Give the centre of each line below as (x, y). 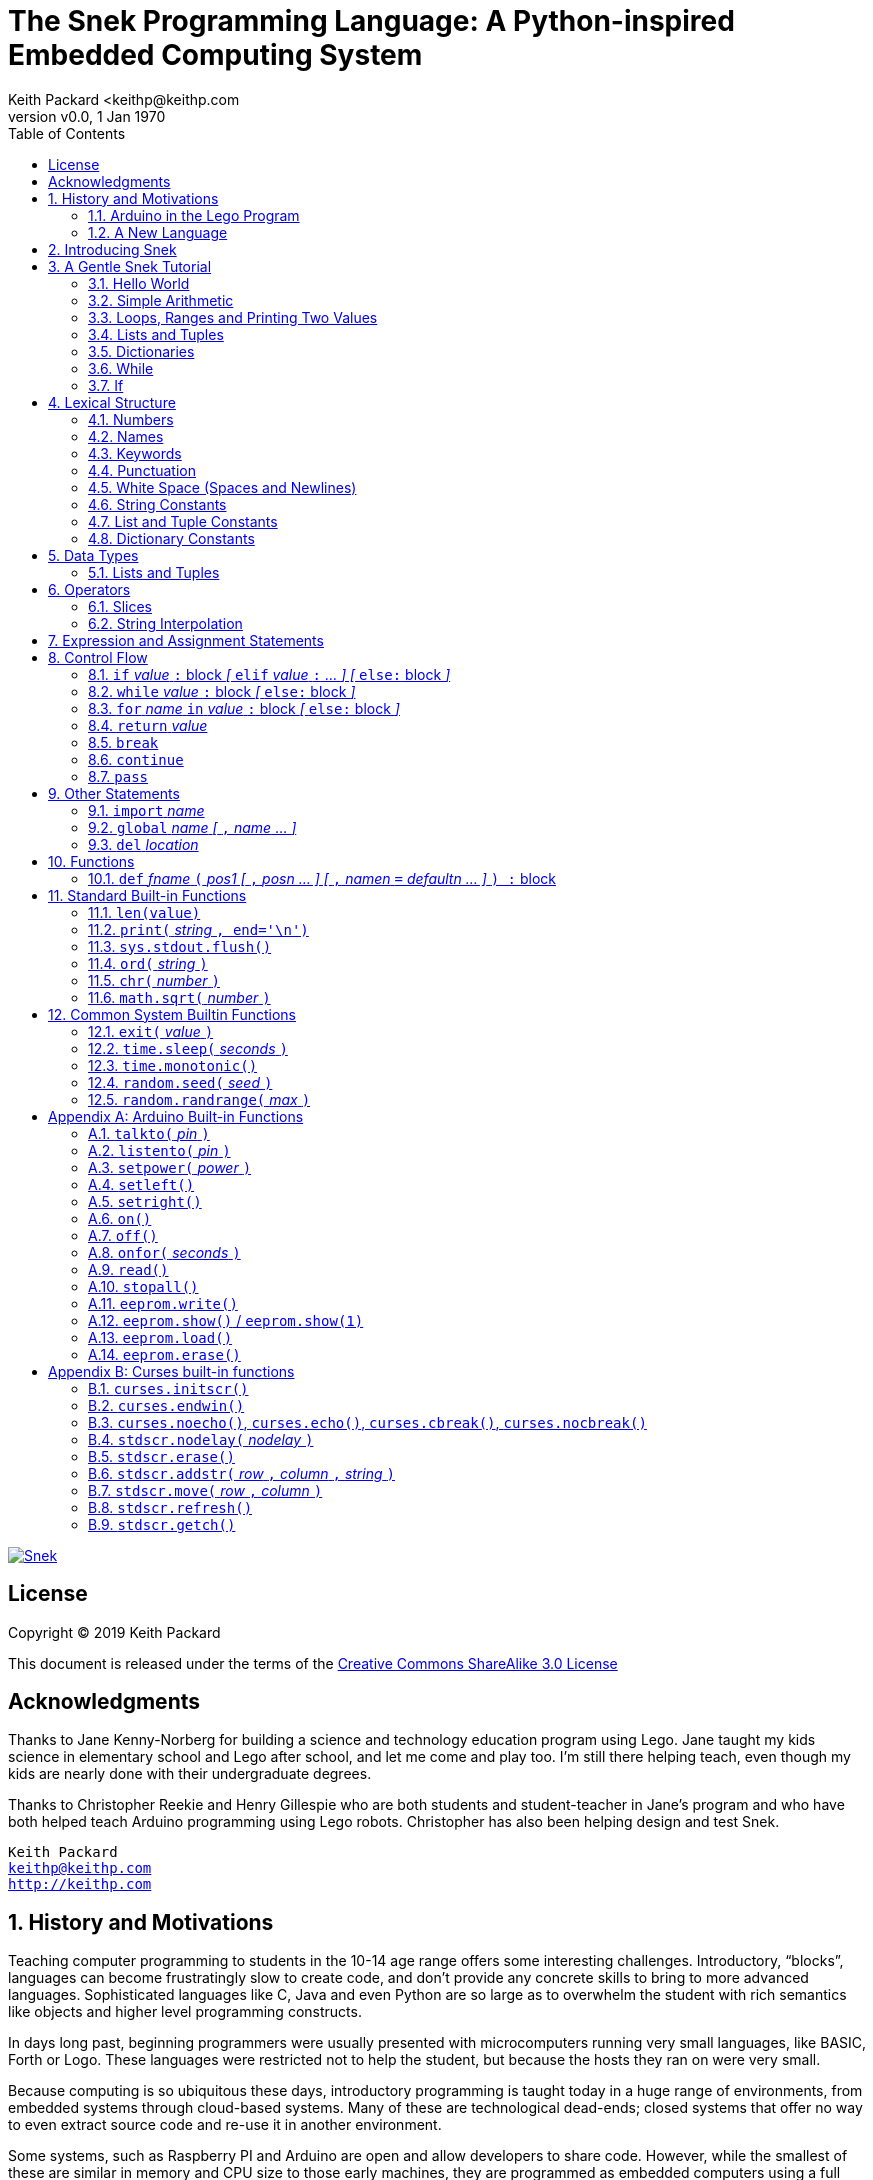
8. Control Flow (98, 657)
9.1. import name (146, 810)
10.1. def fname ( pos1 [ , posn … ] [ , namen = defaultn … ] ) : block (322, 878)
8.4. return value (148, 725)
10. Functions (91, 861)
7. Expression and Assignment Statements (186, 640)
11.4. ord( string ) (148, 963)
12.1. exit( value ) (151, 1031)
